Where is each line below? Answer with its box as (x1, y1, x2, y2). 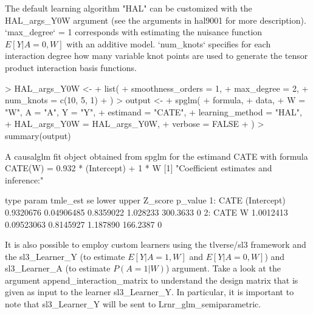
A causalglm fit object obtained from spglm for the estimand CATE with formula (5, 149, 308, 162)
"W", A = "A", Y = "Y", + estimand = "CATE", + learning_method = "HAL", (5, 105, 302, 118)
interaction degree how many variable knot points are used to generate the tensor (5, 49, 308, 62)
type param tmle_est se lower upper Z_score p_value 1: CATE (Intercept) (5, 194, 286, 206)
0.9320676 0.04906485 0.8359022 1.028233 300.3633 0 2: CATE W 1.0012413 (5, 205, 288, 218)
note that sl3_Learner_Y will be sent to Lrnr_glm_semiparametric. (5, 298, 261, 310)
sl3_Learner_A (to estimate (5, 262, 111, 275)
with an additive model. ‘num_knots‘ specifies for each (66, 37, 271, 50)
